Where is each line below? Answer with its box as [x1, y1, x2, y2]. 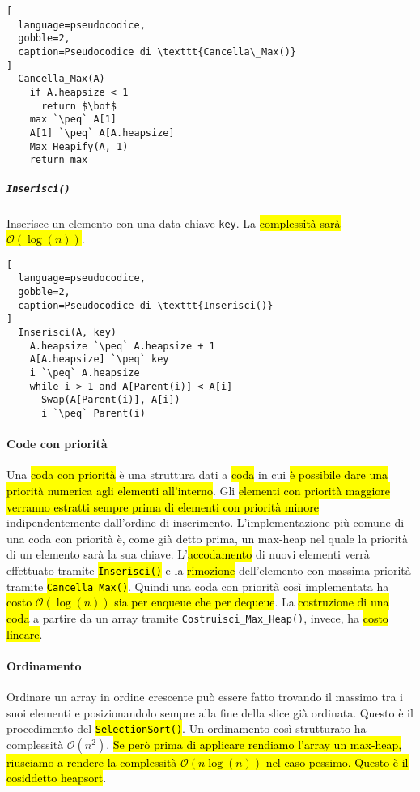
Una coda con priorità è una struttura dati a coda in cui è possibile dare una [6, 466, 388, 483]
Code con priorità [6, 435, 108, 452]
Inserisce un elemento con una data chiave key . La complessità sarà [6, 214, 341, 231]
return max [29, 154, 88, 166]
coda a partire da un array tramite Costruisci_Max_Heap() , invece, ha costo [6, 609, 388, 626]
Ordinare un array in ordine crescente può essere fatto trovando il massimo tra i [6, 687, 403, 704]
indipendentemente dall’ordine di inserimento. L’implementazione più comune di [6, 514, 405, 531]
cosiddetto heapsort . [6, 769, 107, 786]
